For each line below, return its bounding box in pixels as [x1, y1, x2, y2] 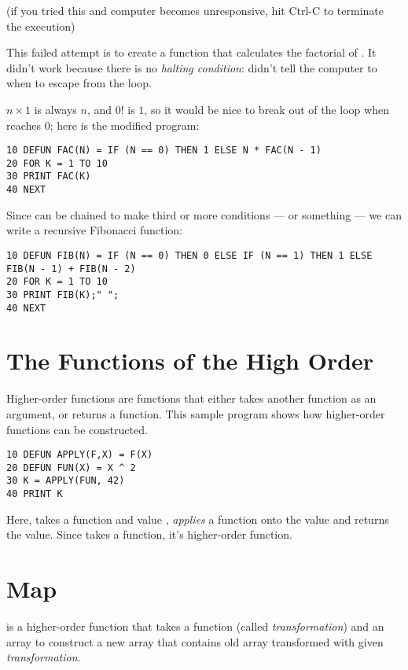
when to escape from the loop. [6, 75, 152, 91]
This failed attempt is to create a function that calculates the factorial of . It [6, 44, 377, 61]
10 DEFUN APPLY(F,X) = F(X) [6, 449, 153, 461]
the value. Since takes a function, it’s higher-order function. [6, 526, 292, 543]
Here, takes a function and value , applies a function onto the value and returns [6, 510, 389, 527]
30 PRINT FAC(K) [6, 171, 91, 182]
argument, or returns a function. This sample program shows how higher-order [6, 405, 385, 422]
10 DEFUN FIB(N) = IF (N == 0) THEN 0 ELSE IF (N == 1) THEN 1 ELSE [6, 249, 373, 261]
